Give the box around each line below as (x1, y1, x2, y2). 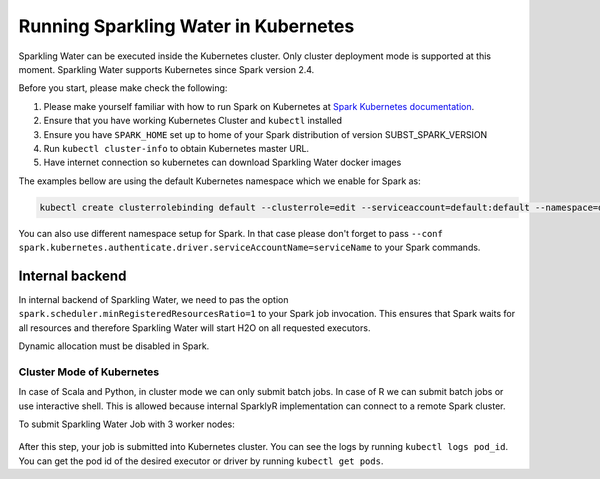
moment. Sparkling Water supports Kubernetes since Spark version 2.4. (18, 63, 315, 75)
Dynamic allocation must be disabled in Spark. (18, 340, 210, 352)
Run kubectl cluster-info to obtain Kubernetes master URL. (43, 142, 310, 154)
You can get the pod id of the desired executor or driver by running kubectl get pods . (18, 455, 384, 467)
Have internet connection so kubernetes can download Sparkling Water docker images (43, 156, 402, 169)
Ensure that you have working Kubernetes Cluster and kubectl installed (43, 115, 343, 127)
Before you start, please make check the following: (18, 82, 228, 94)
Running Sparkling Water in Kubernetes (18, 15, 355, 37)
